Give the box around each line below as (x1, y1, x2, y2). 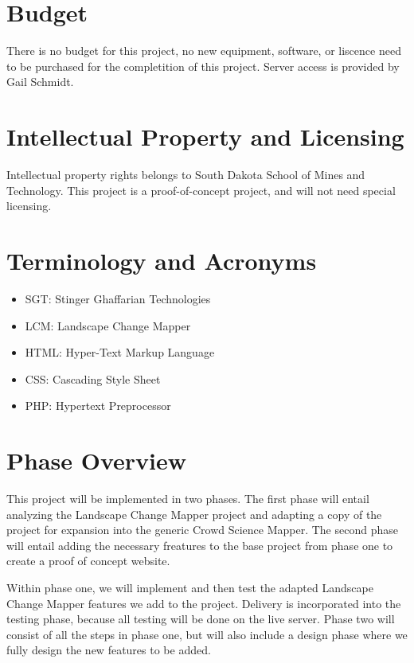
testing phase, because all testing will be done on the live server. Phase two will (6, 610, 395, 627)
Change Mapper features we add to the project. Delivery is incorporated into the (6, 595, 401, 611)
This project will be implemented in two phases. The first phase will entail (6, 490, 369, 507)
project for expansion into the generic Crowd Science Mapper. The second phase (6, 521, 398, 538)
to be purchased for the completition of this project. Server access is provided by (6, 57, 400, 74)
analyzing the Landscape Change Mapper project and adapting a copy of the (6, 505, 382, 522)
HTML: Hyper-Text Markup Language (25, 344, 215, 361)
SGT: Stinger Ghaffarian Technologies (25, 290, 211, 306)
